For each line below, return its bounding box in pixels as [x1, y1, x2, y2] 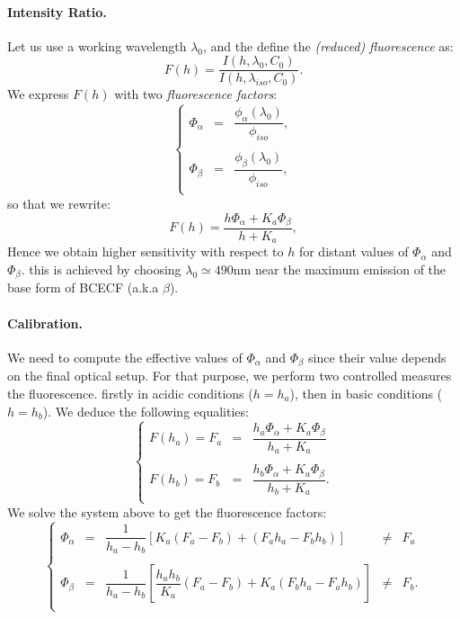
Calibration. [7, 313, 83, 332]
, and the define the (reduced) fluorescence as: [203, 36, 454, 55]
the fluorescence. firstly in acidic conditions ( [7, 383, 253, 402]
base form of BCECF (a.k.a [7, 278, 159, 297]
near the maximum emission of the [254, 260, 447, 279]
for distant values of [298, 242, 409, 261]
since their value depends [308, 347, 447, 366]
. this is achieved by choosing [21, 260, 181, 279]
